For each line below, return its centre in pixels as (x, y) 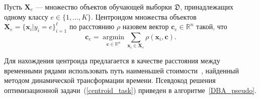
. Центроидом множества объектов (144, 16)
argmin (114, 37)
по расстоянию (92, 26)
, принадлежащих (207, 7)
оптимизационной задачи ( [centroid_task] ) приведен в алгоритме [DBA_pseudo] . (131, 90)
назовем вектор (146, 26)
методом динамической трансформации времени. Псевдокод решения (110, 80)
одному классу (26, 16)
